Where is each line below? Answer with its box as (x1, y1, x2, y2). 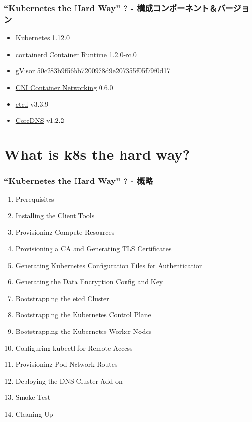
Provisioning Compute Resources (15, 227, 115, 237)
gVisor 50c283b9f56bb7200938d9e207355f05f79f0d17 (15, 65, 171, 76)
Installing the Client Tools (15, 210, 95, 220)
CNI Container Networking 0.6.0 (15, 82, 113, 92)
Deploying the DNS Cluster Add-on (15, 375, 123, 386)
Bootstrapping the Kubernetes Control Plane (15, 309, 151, 320)
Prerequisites (15, 194, 54, 204)
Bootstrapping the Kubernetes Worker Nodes (15, 326, 151, 336)
